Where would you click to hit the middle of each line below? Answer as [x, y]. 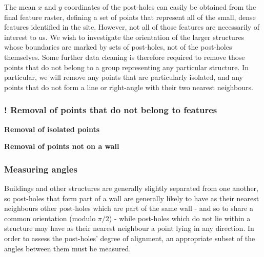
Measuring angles [41, 169]
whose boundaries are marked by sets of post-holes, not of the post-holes [118, 47]
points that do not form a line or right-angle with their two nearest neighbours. [129, 87]
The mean [20, 7]
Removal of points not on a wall [62, 146]
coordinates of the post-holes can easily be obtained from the [160, 7]
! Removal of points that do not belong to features [111, 110]
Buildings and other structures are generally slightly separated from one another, [131, 188]
